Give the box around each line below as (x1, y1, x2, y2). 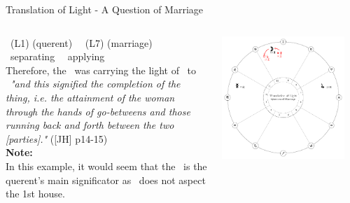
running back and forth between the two (6, 118, 174, 132)
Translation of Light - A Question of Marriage (6, 2, 204, 16)
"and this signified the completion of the (10, 76, 181, 91)
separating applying (10, 49, 105, 64)
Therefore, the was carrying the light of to (6, 62, 197, 77)
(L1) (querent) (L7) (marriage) (10, 35, 153, 50)
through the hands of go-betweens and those (6, 104, 190, 118)
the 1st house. (6, 186, 65, 201)
